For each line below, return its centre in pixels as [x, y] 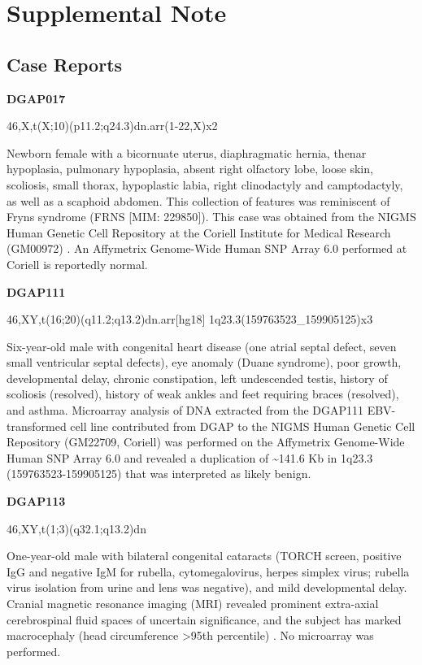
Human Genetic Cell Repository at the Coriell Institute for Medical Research [199, 232]
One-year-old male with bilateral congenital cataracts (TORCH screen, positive [204, 556]
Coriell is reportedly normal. [77, 264]
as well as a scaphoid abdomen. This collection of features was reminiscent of [198, 200]
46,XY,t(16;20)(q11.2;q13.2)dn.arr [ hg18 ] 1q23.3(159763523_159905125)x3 [190, 319]
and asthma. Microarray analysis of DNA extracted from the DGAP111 [185, 410]
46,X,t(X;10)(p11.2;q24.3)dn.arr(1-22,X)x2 [112, 126]
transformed [37, 426]
